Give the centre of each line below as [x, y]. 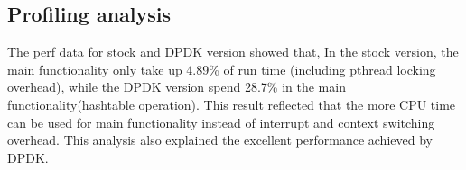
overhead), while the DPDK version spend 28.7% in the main [177, 87]
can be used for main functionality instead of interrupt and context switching [221, 122]
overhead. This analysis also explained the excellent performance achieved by [220, 140]
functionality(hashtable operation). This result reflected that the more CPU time [232, 104]
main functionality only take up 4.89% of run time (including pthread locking [222, 69]
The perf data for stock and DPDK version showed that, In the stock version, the [233, 52]
